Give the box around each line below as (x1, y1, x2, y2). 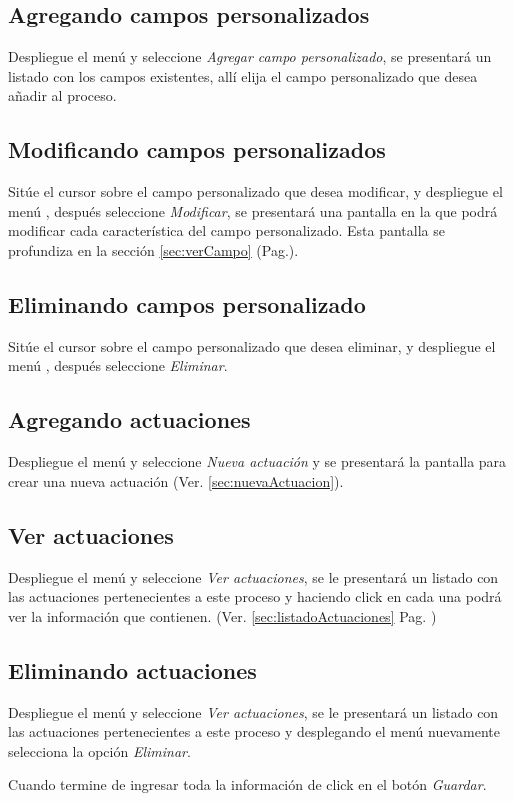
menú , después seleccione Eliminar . (8, 355, 228, 376)
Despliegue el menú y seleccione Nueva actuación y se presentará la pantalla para (8, 451, 507, 472)
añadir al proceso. (8, 85, 117, 106)
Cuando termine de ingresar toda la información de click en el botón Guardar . (8, 774, 487, 795)
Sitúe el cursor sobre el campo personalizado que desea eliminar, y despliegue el (8, 335, 496, 356)
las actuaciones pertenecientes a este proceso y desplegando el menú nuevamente (8, 721, 500, 742)
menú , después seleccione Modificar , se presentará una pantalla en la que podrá (8, 200, 498, 221)
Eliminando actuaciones (8, 654, 257, 685)
